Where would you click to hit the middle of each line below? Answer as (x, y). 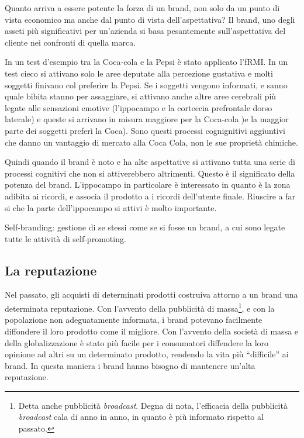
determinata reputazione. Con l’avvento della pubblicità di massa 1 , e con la (140, 307)
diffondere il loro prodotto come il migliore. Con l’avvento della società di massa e (152, 331)
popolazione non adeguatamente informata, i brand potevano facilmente (134, 320)
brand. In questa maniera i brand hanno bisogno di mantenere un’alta (130, 365)
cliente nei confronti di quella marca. (70, 42)
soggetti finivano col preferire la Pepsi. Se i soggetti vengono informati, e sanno (146, 85)
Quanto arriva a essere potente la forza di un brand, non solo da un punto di (142, 8)
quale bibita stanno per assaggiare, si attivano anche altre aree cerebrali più (141, 96)
